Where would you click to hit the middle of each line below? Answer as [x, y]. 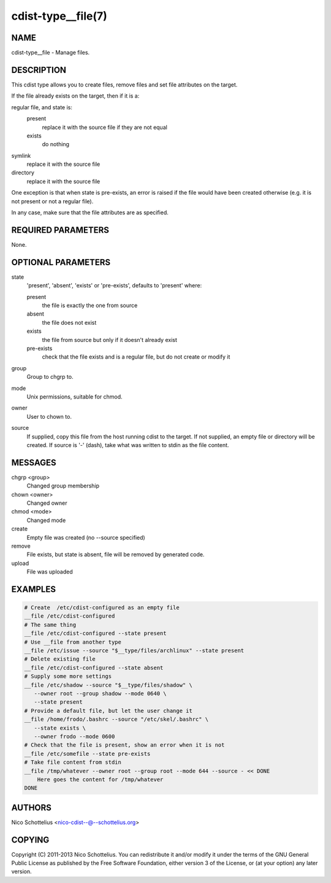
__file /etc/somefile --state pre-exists [87, 753]
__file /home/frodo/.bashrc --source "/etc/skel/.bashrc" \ [116, 719]
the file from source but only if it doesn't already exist [110, 340]
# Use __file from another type [73, 642]
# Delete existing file [60, 659]
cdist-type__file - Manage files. [51, 53]
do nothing [56, 144]
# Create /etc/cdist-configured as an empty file [102, 608]
